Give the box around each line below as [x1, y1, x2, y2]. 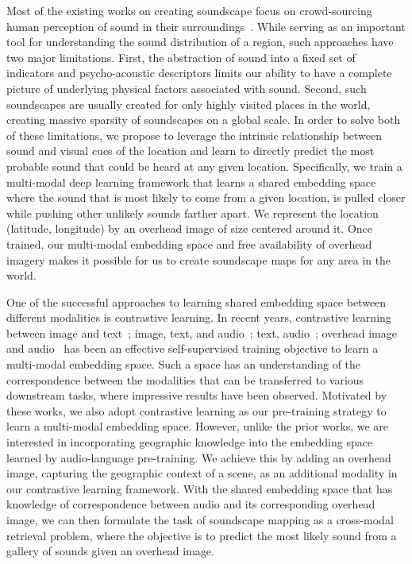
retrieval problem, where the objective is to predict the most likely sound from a [6, 527, 397, 543]
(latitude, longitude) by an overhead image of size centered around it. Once [6, 220, 373, 237]
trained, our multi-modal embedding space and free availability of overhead [6, 235, 372, 252]
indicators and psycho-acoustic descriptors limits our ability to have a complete [6, 64, 392, 81]
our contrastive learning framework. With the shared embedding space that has [6, 480, 393, 496]
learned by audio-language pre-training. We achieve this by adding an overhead [6, 449, 391, 465]
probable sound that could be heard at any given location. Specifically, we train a [6, 157, 402, 174]
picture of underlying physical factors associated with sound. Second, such [6, 79, 367, 96]
